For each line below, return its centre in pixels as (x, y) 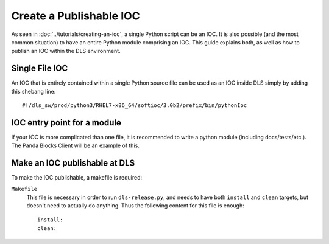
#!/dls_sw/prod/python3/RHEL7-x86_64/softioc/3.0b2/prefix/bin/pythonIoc (135, 106)
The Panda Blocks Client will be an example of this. (75, 145)
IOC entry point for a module (66, 123)
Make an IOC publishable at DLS (73, 163)
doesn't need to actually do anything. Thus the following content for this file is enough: (136, 206)
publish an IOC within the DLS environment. (66, 51)
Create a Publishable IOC (76, 16)
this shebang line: (34, 91)
